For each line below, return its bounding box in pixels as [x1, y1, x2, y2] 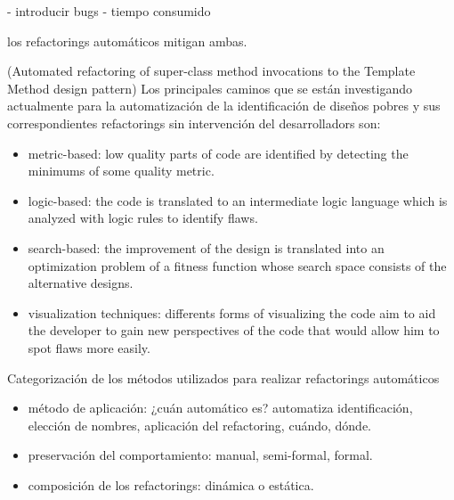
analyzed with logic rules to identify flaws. [28, 209, 258, 227]
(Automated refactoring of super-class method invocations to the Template [7, 61, 416, 80]
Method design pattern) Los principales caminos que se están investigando [7, 78, 413, 97]
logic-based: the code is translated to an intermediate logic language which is [28, 191, 448, 209]
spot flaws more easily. [28, 338, 150, 357]
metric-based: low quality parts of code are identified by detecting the [28, 143, 409, 162]
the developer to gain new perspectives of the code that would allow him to [28, 321, 440, 340]
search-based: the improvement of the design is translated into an [28, 238, 385, 257]
